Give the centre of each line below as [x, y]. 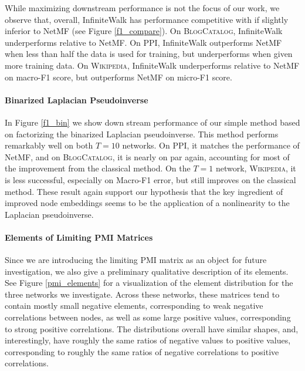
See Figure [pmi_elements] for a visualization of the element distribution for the [149, 283]
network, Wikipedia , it [256, 168]
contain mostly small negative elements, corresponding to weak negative [134, 306]
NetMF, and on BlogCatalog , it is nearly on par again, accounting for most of [147, 156]
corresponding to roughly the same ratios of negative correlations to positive [142, 351]
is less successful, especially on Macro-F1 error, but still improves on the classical [150, 179]
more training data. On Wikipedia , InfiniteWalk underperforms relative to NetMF [152, 65]
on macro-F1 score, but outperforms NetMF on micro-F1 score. [118, 77]
